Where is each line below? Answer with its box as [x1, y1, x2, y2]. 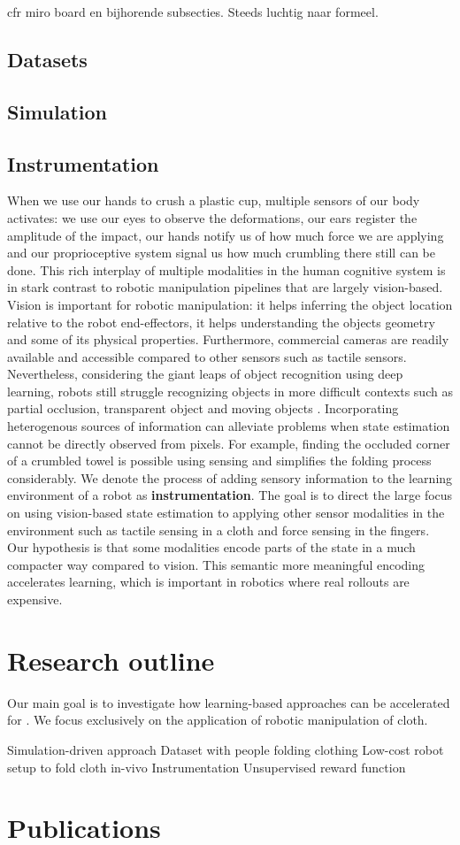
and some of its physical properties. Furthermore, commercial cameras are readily [7, 330, 449, 349]
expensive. [7, 590, 63, 609]
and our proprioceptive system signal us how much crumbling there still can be [7, 243, 435, 262]
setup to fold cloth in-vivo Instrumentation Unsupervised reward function [7, 757, 406, 776]
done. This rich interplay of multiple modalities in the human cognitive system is [7, 260, 446, 279]
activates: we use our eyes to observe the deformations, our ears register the [7, 208, 418, 227]
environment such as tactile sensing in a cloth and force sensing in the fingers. [7, 520, 430, 539]
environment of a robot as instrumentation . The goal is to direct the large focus [7, 486, 453, 504]
